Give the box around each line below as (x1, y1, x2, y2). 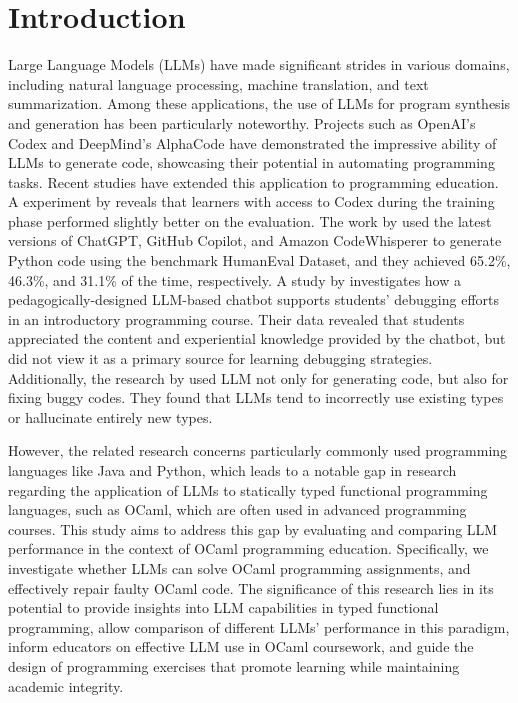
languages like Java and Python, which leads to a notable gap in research (8, 460, 457, 480)
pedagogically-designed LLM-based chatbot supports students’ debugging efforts (8, 289, 500, 310)
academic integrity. (8, 675, 124, 696)
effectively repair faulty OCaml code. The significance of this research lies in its (8, 577, 494, 598)
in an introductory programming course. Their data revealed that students (8, 308, 465, 329)
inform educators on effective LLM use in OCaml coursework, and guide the (8, 636, 474, 657)
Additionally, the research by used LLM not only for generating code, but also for (8, 367, 509, 388)
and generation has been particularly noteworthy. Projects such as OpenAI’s (8, 112, 476, 133)
